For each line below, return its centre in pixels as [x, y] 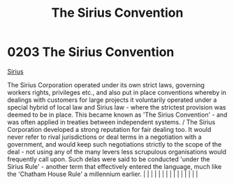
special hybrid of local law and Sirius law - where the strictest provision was [117, 107]
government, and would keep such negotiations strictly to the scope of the [115, 144]
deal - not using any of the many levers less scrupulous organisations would [117, 151]
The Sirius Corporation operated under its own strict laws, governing [106, 84]
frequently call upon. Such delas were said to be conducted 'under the [109, 159]
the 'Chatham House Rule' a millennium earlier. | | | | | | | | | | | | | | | [103, 174]
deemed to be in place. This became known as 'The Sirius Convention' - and [117, 114]
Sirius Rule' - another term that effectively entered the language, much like [115, 166]
